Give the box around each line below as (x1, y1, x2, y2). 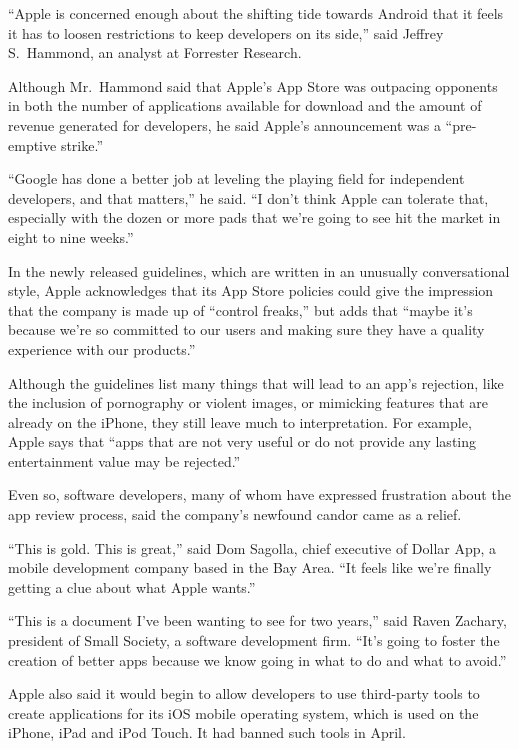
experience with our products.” (8, 338, 196, 359)
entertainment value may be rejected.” (8, 450, 241, 471)
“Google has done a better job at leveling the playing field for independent (8, 168, 465, 189)
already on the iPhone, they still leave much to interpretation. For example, (8, 411, 472, 432)
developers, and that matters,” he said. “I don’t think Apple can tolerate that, (8, 187, 489, 208)
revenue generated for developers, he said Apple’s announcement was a (8, 114, 441, 135)
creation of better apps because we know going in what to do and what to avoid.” (8, 649, 507, 670)
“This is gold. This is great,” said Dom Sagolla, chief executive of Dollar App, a (8, 537, 497, 558)
